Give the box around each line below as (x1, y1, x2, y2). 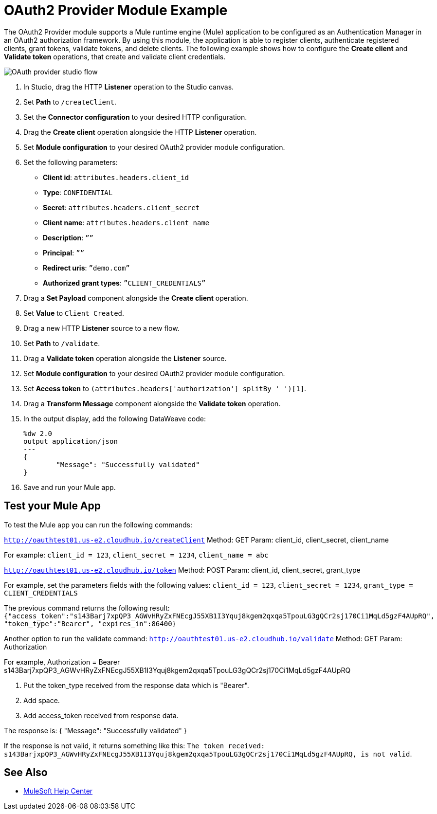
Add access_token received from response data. (23, 711, 179, 720)
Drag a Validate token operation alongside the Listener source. (23, 354, 227, 362)
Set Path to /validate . (23, 339, 100, 347)
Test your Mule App (4, 500, 101, 512)
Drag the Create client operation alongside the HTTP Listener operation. (23, 127, 257, 136)
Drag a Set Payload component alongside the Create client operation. (23, 293, 248, 302)
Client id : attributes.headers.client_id (43, 173, 189, 181)
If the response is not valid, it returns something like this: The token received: (4, 741, 265, 750)
